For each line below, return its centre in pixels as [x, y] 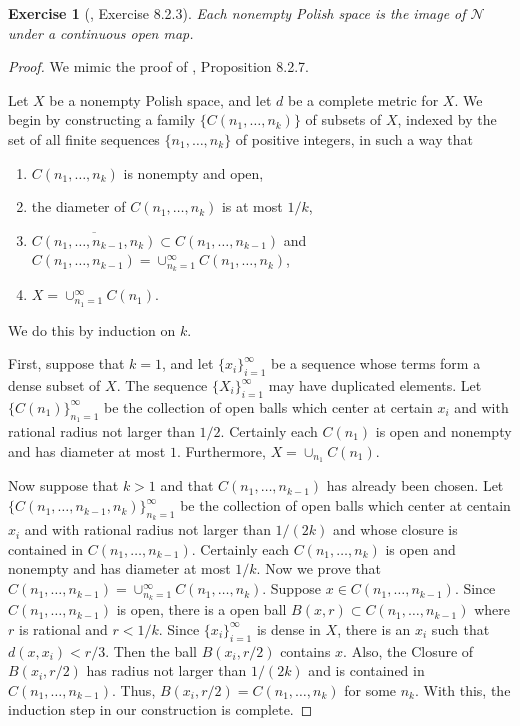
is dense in [288, 628]
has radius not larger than [166, 670]
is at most [252, 206]
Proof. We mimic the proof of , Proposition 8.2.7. [158, 66]
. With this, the [462, 689]
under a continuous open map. [101, 32]
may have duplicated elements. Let [375, 385]
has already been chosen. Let [415, 485]
